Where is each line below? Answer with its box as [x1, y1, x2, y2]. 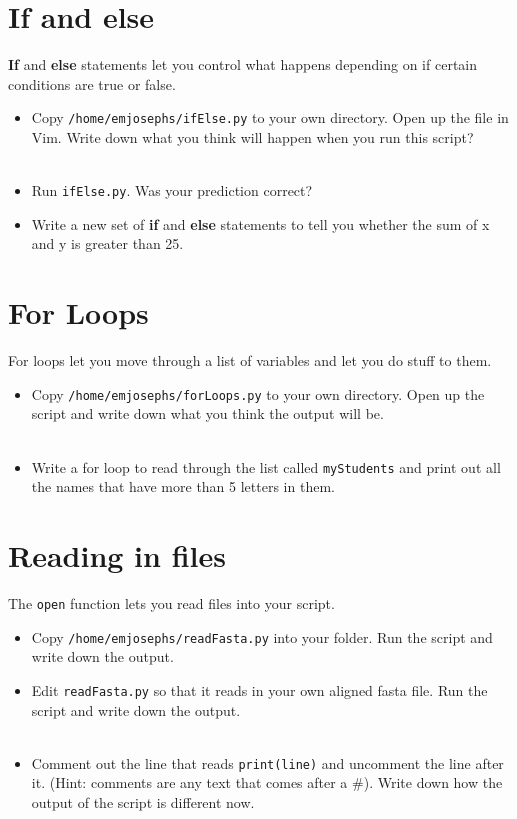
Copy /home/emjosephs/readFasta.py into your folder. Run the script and [31, 626, 493, 647]
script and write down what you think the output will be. [31, 403, 384, 424]
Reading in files [8, 535, 226, 575]
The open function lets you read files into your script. [8, 592, 335, 613]
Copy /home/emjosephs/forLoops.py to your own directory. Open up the [31, 383, 485, 404]
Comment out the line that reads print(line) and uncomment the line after [31, 752, 504, 773]
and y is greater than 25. [31, 233, 184, 254]
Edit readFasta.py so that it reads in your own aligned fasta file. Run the [31, 679, 488, 700]
